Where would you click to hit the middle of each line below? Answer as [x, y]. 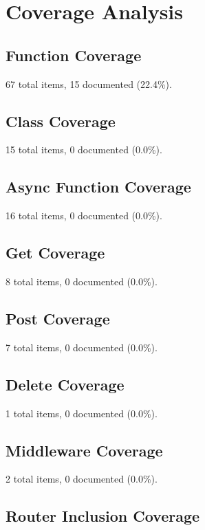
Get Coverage [55, 253]
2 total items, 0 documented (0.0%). [82, 479]
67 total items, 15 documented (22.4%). [89, 84]
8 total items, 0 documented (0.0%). [82, 281]
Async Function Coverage [98, 187]
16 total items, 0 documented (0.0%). [84, 216]
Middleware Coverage [84, 450]
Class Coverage [61, 121]
